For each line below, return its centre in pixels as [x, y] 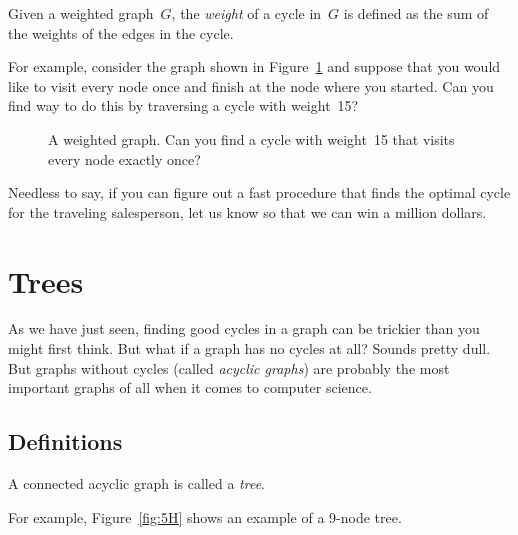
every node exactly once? [124, 158]
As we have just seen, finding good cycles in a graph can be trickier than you [244, 328]
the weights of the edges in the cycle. [121, 32]
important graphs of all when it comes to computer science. [190, 387]
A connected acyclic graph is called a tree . [137, 483]
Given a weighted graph [81, 13]
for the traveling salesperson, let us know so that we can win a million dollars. [247, 211]
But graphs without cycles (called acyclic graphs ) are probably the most [229, 367]
